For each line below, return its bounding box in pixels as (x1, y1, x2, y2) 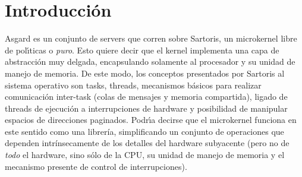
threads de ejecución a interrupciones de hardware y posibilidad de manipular (5, 102, 288, 114)
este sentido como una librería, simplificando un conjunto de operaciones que (5, 125, 284, 137)
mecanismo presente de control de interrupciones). (5, 160, 187, 172)
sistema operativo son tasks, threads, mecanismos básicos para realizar (5, 78, 262, 91)
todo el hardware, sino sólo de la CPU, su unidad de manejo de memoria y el (5, 148, 285, 161)
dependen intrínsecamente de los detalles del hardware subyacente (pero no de (5, 137, 290, 149)
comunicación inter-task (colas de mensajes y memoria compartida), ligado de (5, 90, 288, 103)
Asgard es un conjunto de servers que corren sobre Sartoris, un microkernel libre (5, 32, 297, 45)
